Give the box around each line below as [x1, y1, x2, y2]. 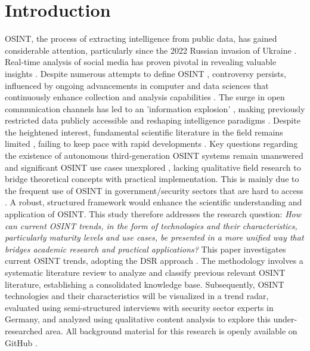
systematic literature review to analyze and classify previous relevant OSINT [5, 266, 286, 278]
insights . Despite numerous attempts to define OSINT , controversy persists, [5, 67, 286, 79]
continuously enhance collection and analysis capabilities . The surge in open [5, 91, 285, 103]
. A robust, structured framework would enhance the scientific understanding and [5, 196, 302, 208]
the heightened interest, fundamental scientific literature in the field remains [5, 125, 283, 138]
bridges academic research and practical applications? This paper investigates [5, 242, 286, 255]
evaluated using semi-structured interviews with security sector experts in [5, 301, 274, 313]
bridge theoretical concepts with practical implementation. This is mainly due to [5, 173, 299, 185]
